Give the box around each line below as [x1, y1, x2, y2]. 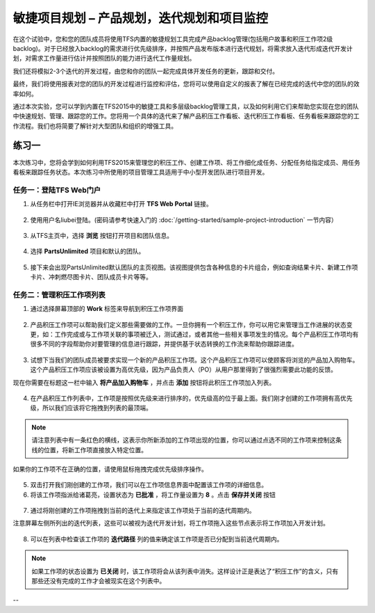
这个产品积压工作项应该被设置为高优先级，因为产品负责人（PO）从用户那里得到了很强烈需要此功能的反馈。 [30, 365, 337, 374]
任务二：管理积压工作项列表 [12, 289, 106, 299]
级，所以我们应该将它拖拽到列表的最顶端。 [30, 404, 152, 412]
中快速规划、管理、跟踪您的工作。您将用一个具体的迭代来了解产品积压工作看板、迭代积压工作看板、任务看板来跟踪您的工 [12, 112, 360, 120]
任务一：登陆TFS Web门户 [12, 185, 101, 195]
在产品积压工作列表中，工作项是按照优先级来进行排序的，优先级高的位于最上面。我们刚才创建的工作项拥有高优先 [30, 394, 353, 402]
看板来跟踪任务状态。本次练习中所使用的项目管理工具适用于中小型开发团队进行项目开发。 [12, 168, 269, 176]
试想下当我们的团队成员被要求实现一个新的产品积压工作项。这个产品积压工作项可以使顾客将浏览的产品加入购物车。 [30, 356, 359, 364]
